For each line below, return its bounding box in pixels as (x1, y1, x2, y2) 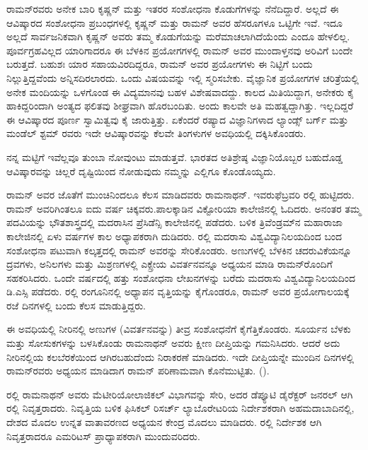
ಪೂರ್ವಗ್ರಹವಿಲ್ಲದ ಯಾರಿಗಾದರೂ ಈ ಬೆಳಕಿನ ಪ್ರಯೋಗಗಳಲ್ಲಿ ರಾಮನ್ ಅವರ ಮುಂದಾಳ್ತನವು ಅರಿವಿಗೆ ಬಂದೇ (6, 42, 353, 57)
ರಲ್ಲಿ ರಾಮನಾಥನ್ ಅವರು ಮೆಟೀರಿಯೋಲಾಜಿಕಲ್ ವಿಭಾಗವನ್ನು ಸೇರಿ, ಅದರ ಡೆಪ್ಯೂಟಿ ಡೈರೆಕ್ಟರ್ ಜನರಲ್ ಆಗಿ (6, 386, 353, 401)
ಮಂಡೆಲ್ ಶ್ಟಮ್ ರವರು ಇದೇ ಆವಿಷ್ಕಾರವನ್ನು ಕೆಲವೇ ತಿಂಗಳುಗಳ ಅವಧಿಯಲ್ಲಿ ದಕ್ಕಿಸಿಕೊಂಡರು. (6, 126, 306, 141)
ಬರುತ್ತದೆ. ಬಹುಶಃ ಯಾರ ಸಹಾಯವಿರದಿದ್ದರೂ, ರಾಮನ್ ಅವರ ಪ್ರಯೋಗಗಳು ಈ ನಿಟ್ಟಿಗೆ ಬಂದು (6, 57, 313, 71)
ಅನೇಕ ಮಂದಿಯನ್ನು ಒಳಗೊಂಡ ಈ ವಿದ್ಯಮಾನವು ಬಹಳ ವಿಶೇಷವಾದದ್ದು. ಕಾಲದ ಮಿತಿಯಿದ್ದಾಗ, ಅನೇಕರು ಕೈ (6, 84, 355, 99)
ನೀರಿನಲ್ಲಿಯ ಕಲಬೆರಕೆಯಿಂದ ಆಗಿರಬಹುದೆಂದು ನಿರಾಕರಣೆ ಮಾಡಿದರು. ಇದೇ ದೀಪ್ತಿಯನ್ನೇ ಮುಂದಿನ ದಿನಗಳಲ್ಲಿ (6, 349, 355, 364)
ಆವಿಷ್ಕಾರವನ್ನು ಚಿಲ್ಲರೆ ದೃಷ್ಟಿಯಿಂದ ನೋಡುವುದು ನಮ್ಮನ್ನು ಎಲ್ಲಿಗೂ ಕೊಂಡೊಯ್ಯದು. (6, 163, 276, 178)
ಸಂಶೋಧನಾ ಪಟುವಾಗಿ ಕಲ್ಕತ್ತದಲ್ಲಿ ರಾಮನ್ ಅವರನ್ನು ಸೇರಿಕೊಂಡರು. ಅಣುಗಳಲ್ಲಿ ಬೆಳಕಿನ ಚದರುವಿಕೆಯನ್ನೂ (6, 242, 352, 257)
